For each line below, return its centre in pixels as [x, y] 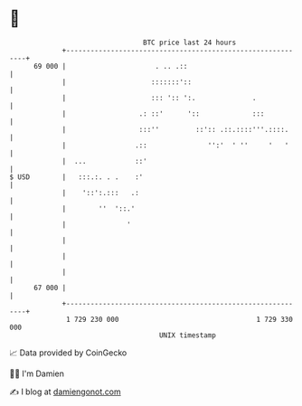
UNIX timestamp [188, 335]
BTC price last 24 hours [190, 42]
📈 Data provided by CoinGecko [68, 353]
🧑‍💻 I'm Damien [37, 373]
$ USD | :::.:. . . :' [76, 177]
